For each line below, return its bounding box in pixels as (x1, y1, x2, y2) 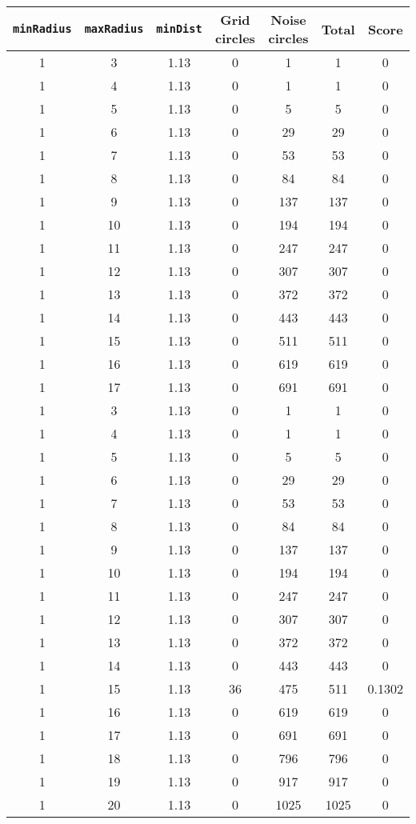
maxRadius (84, 22, 144, 35)
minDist (156, 22, 202, 35)
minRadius (13, 22, 72, 35)
